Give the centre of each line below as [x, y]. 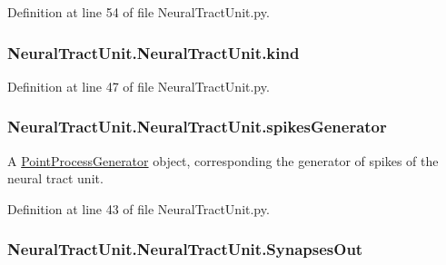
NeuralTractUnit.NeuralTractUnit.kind [154, 52]
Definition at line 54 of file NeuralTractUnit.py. [139, 12]
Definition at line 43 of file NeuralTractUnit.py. [139, 208]
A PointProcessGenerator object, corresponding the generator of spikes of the [223, 160]
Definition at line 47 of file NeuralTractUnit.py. [139, 86]
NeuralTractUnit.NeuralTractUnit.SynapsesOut [185, 249]
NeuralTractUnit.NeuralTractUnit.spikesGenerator [197, 127]
